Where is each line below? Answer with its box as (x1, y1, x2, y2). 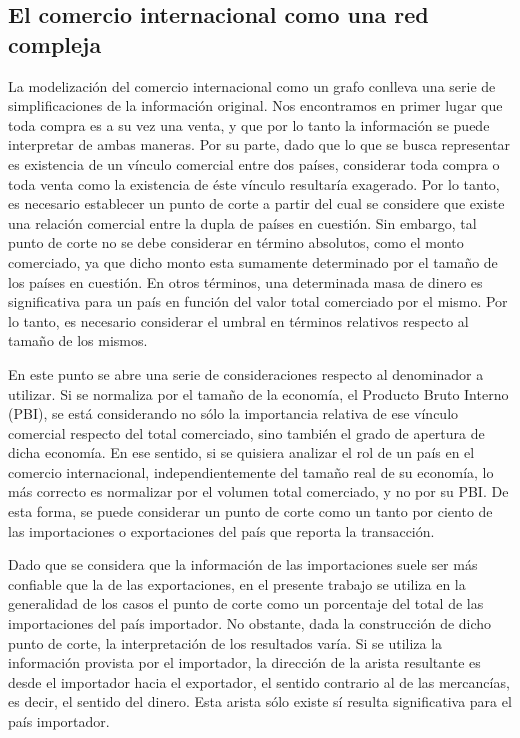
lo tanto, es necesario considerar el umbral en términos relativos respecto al (8, 310, 469, 331)
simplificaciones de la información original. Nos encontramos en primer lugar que (8, 95, 503, 116)
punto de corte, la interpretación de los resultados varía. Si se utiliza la (8, 632, 443, 653)
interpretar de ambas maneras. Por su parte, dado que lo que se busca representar (8, 134, 510, 155)
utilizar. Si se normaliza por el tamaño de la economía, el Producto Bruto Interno (8, 383, 509, 404)
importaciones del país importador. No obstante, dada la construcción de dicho (8, 613, 492, 634)
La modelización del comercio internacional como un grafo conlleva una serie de (8, 75, 496, 96)
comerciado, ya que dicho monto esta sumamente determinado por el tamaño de (8, 251, 498, 272)
